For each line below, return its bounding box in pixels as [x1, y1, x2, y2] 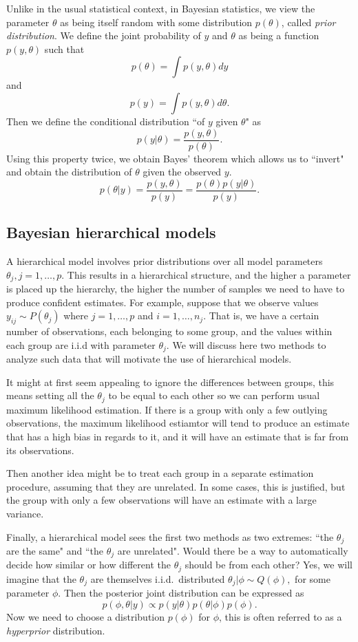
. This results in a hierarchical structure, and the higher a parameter [61, 267, 351, 281]
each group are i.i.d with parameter [6, 337, 156, 352]
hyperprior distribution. [6, 623, 105, 637]
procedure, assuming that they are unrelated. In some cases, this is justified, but [6, 479, 346, 493]
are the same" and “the [6, 544, 104, 557]
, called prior [281, 14, 336, 29]
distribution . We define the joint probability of [6, 28, 201, 43]
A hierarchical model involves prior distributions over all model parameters [6, 254, 323, 268]
